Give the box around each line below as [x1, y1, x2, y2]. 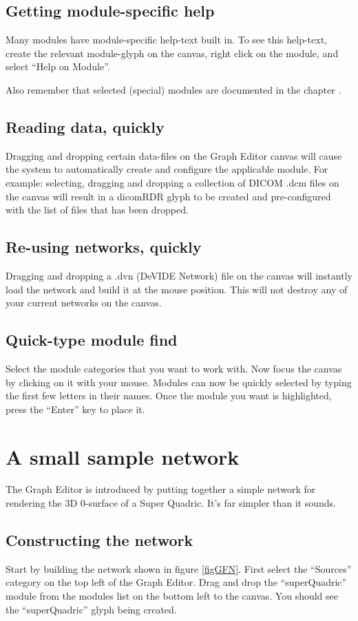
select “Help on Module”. [6, 59, 110, 74]
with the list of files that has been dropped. [6, 202, 189, 217]
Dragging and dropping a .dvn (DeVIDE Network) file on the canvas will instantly [6, 268, 352, 282]
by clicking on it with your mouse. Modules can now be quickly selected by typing [6, 375, 352, 389]
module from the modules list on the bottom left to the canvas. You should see [6, 589, 339, 603]
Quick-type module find [6, 329, 178, 350]
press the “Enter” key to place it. [6, 401, 145, 416]
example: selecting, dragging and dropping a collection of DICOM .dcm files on [6, 175, 339, 189]
